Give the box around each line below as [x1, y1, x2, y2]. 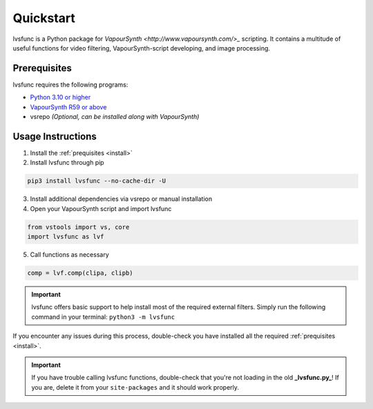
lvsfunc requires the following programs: [12, 80, 128, 89]
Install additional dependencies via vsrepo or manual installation [30, 194, 213, 203]
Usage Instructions [12, 130, 97, 142]
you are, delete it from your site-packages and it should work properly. [31, 383, 240, 391]
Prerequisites [12, 62, 72, 74]
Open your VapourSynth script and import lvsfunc [30, 204, 172, 212]
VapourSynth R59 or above [30, 102, 107, 111]
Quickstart [12, 10, 76, 26]
